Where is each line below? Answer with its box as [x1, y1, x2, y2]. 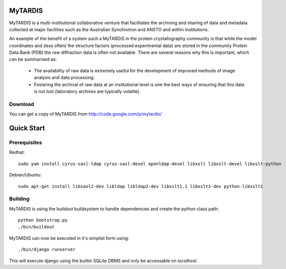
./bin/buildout [18, 224, 55, 230]
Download [9, 100, 35, 107]
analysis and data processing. [34, 75, 95, 81]
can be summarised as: [9, 56, 57, 62]
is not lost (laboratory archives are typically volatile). [34, 89, 141, 94]
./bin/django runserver [18, 247, 76, 252]
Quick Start [9, 124, 45, 132]
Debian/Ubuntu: [9, 172, 42, 178]
